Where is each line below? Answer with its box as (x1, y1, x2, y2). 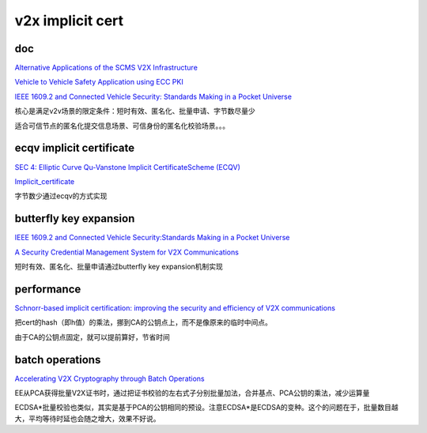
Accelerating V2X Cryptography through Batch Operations (14, 374, 205, 383)
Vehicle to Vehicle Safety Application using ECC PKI (14, 77, 183, 87)
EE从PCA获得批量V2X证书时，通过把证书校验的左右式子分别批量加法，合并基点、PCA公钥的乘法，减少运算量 (14, 388, 370, 397)
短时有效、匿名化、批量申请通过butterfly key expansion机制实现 (14, 262, 223, 271)
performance (14, 282, 81, 296)
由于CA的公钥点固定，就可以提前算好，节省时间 (14, 332, 170, 341)
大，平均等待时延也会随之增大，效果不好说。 (14, 413, 161, 423)
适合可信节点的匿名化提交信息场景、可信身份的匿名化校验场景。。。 (14, 121, 229, 130)
